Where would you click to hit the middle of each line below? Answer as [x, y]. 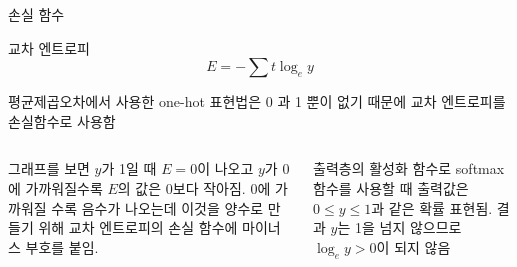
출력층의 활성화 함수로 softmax [409, 168]
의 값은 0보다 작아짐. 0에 [194, 187]
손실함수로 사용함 [62, 120]
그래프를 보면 [49, 168]
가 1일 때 [129, 168]
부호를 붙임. [62, 246]
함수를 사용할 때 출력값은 [391, 187]
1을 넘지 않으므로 [408, 227]
